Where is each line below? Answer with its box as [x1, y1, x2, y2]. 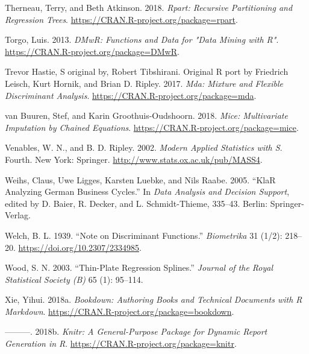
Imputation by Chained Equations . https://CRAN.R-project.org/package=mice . [5, 121, 299, 133]
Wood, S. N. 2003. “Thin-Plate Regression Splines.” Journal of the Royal [5, 261, 273, 274]
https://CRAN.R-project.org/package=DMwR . [5, 45, 179, 57]
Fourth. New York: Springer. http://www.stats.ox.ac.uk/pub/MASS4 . [5, 153, 263, 165]
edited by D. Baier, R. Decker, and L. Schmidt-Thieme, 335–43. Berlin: [5, 197, 268, 209]
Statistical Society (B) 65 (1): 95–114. [5, 273, 143, 285]
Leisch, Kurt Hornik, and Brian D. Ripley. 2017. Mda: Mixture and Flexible [5, 77, 284, 89]
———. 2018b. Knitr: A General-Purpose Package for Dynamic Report [5, 325, 267, 338]
